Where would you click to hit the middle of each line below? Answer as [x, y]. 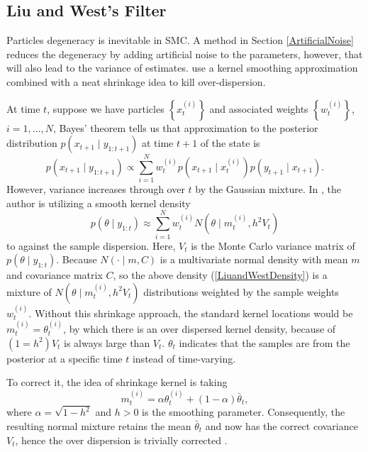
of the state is [230, 143]
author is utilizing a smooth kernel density [99, 203]
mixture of [29, 291]
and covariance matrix [55, 275]
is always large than [107, 342]
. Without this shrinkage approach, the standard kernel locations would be [191, 313]
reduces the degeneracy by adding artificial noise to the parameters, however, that [185, 54]
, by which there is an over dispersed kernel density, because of [200, 329]
